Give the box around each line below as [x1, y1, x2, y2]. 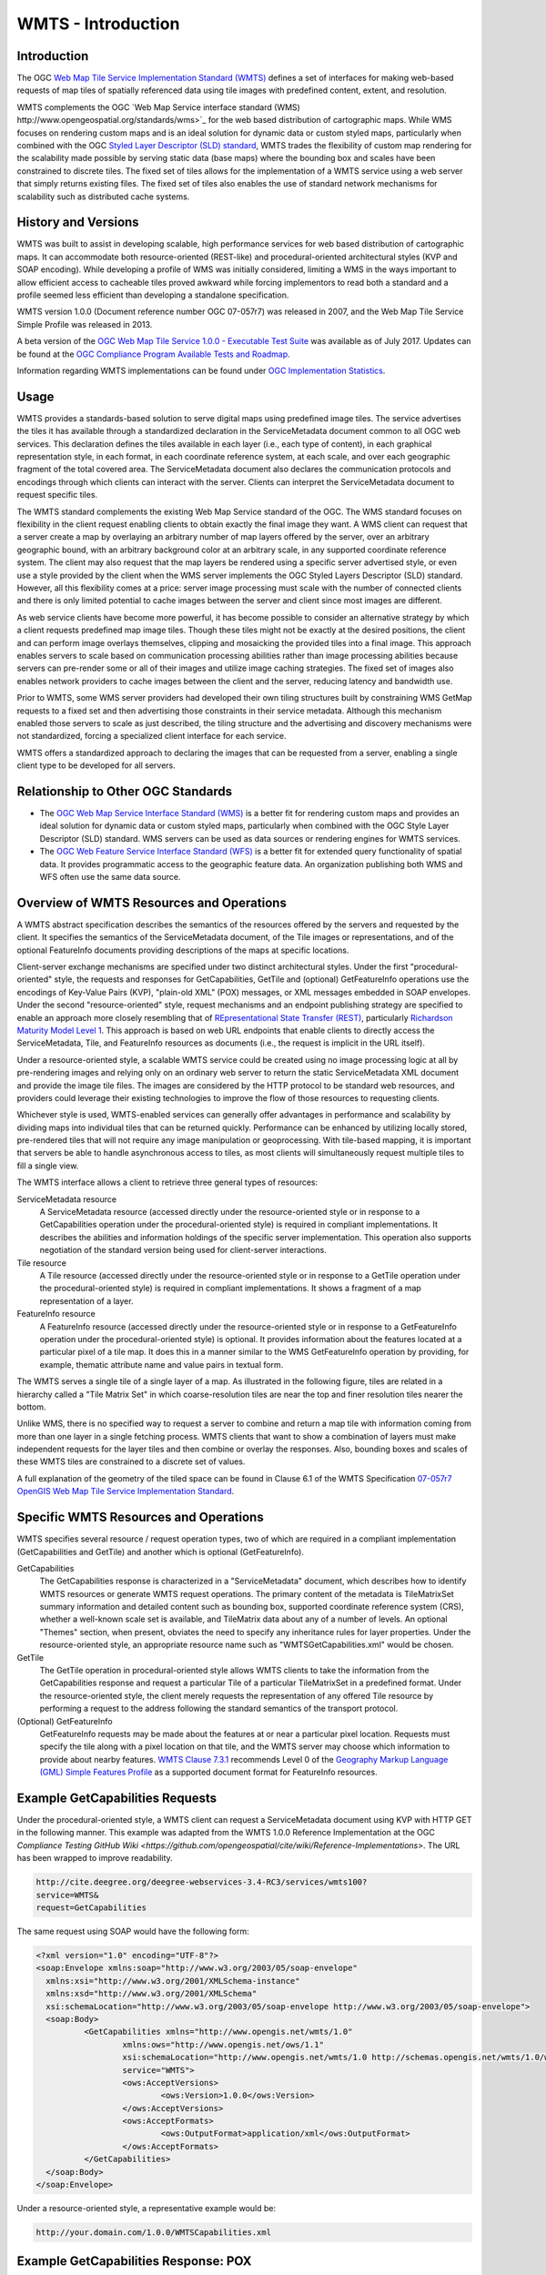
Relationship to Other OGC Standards [16, 784, 233, 799]
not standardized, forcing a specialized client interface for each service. [16, 731, 287, 742]
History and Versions [16, 215, 140, 230]
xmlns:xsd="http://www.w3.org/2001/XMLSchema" [45, 1988, 258, 1999]
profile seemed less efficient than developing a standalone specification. [16, 289, 289, 300]
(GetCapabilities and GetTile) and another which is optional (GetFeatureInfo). [16, 1546, 305, 1557]
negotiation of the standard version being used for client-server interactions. [39, 1245, 327, 1256]
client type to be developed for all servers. [16, 760, 177, 771]
